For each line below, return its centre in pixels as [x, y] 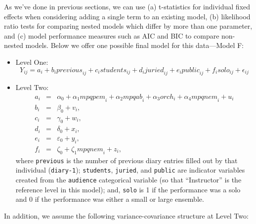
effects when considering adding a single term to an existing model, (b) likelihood [127, 16]
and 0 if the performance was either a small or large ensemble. [110, 199]
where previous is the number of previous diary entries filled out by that [127, 160]
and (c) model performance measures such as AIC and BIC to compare [112, 35]
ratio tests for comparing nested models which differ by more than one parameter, [128, 26]
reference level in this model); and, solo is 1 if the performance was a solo [128, 189]
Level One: [32, 62]
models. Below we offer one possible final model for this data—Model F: [134, 45]
